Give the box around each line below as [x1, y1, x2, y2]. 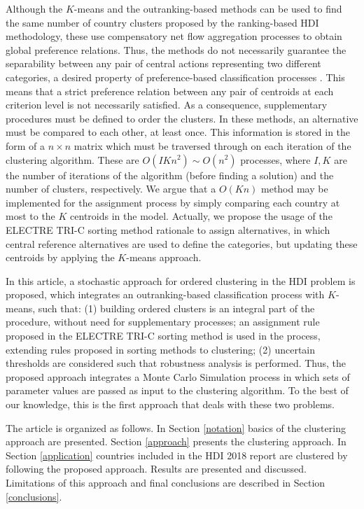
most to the [6, 209, 55, 223]
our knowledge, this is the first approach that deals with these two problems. [6, 397, 335, 412]
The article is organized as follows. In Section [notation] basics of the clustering [6, 420, 346, 435]
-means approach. [126, 250, 202, 265]
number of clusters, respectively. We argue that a [6, 181, 216, 196]
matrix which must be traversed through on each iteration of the [73, 138, 351, 153]
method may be [261, 181, 328, 196]
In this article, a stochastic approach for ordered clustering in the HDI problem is [6, 273, 356, 288]
